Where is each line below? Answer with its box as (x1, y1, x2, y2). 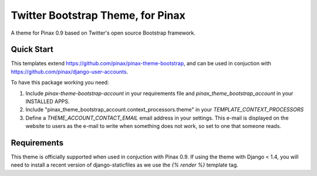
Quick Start (11, 45, 53, 55)
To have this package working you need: (11, 79, 109, 86)
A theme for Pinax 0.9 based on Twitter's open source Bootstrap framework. (11, 29, 196, 36)
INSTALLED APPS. (25, 98, 70, 105)
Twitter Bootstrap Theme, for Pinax (11, 9, 186, 22)
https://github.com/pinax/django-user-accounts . (11, 68, 129, 75)
